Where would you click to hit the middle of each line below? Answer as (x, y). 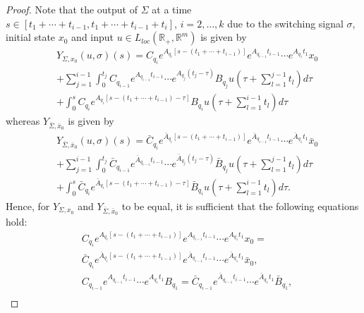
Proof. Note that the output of (72, 9)
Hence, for (28, 205)
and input (93, 37)
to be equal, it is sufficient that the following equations (240, 205)
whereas (23, 121)
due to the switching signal (285, 23)
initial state (31, 37)
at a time (172, 9)
